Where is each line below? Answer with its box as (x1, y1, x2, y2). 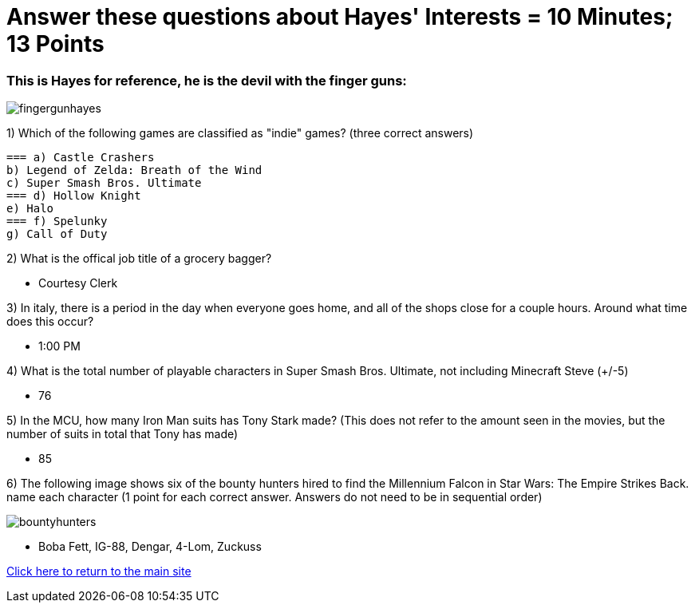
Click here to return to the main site (6, 564, 192, 579)
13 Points (6, 30, 105, 57)
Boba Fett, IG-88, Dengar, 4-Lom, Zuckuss (38, 540, 262, 554)
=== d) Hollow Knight (6, 189, 141, 203)
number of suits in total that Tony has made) (6, 427, 239, 441)
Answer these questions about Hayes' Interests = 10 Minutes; (6, 3, 673, 30)
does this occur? (6, 314, 94, 329)
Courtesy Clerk (38, 276, 118, 291)
